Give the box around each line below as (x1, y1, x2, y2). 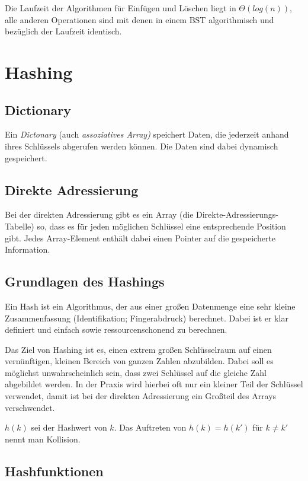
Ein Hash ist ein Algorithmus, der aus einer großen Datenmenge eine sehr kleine (5, 300, 296, 312)
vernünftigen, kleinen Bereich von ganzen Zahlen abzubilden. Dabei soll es (5, 355, 274, 367)
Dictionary (5, 100, 71, 119)
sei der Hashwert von (31, 421, 107, 434)
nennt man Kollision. (5, 432, 81, 445)
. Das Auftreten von (114, 421, 187, 434)
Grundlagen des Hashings (5, 272, 165, 291)
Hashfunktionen (5, 461, 104, 480)
